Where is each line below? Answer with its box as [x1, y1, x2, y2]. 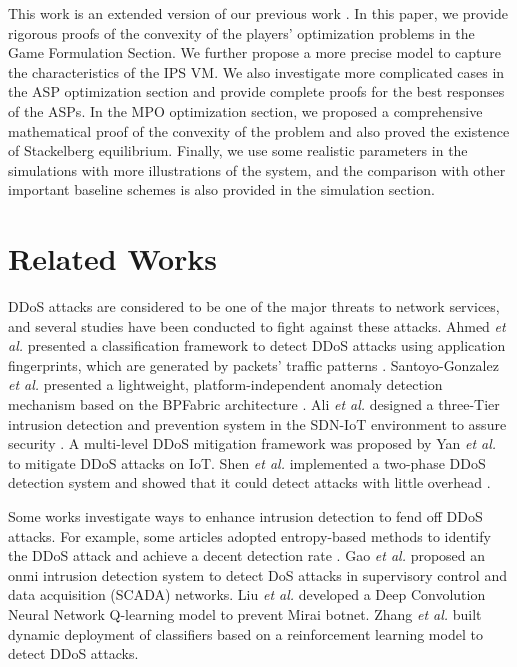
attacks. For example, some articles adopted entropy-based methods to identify [8, 525, 491, 546]
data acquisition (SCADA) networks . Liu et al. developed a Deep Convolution [8, 584, 486, 605]
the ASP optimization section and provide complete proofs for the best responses [8, 81, 505, 102]
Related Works [8, 238, 218, 279]
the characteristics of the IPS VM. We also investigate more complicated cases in [8, 61, 505, 82]
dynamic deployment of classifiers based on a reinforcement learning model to [8, 623, 483, 644]
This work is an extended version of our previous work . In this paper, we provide [8, 3, 509, 23]
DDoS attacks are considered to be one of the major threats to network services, [8, 296, 500, 317]
